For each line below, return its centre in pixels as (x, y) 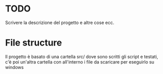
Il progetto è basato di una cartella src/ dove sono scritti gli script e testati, (82, 56)
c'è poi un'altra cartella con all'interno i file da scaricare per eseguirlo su (80, 62)
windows (14, 67)
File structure (34, 43)
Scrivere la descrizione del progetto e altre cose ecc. (60, 22)
